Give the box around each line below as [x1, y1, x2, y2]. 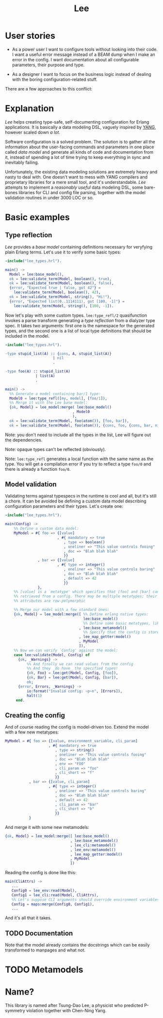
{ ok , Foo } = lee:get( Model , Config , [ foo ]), [26, 671, 118, 676]
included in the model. [5, 333, 49, 339]
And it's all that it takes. [5, 915, 52, 921]
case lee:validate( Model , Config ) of [14, 652, 90, 657]
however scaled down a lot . [5, 129, 61, 135]
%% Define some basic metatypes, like [83, 621, 162, 625]
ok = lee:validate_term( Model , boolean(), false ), [9, 281, 114, 286]
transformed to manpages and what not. [5, 947, 86, 953]
